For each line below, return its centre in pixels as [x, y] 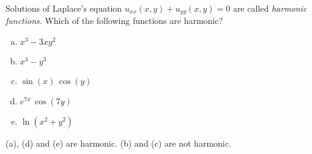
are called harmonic [270, 8]
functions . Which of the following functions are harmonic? [114, 21]
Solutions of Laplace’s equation [64, 8]
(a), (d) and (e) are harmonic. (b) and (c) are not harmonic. [118, 143]
